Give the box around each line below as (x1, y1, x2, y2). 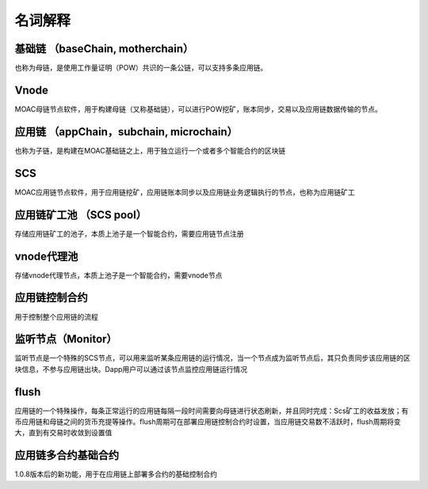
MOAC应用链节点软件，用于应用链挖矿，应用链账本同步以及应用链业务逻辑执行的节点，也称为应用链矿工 (14, 187, 356, 197)
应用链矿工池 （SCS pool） (14, 208, 147, 222)
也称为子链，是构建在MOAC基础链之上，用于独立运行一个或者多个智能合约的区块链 (14, 146, 286, 155)
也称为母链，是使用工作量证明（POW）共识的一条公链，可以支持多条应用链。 (14, 63, 268, 73)
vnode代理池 (14, 249, 78, 263)
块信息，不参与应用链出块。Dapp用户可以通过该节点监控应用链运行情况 (14, 364, 248, 373)
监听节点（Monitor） (14, 332, 118, 346)
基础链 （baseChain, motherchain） (14, 42, 194, 55)
